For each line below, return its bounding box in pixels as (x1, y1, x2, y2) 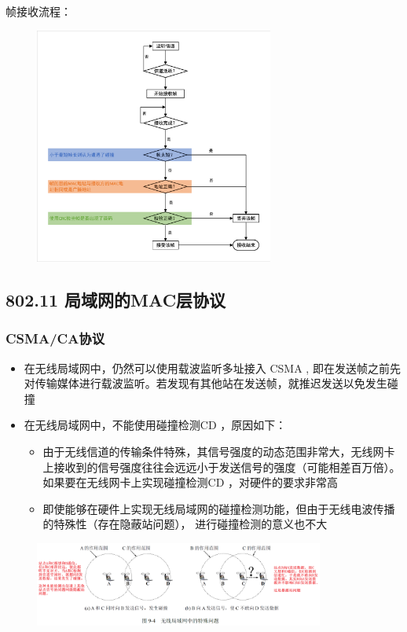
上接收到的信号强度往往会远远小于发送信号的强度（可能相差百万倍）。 (42, 458, 401, 475)
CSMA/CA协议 (5, 329, 105, 348)
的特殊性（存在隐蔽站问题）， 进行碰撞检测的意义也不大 (42, 516, 328, 532)
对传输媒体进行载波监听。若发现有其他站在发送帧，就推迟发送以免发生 (24, 375, 387, 391)
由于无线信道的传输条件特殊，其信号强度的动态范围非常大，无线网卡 (42, 443, 395, 460)
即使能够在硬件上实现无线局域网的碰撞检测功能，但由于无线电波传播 (42, 500, 395, 516)
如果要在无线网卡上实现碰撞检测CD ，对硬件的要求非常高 (42, 474, 339, 491)
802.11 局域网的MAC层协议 (5, 288, 226, 312)
